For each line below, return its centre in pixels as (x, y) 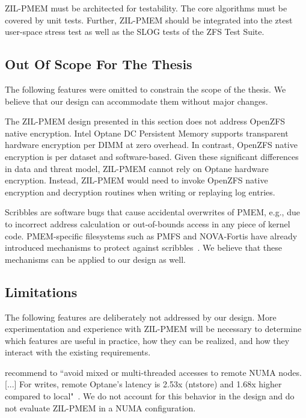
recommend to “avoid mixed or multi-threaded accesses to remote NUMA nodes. (153, 372)
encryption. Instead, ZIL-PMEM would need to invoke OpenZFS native (136, 180)
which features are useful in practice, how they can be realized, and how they (147, 340)
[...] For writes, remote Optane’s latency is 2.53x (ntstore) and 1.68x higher (143, 384)
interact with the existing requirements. (78, 352)
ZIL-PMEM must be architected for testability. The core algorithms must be (146, 8)
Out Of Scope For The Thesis (99, 64)
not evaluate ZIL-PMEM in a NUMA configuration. (100, 407)
